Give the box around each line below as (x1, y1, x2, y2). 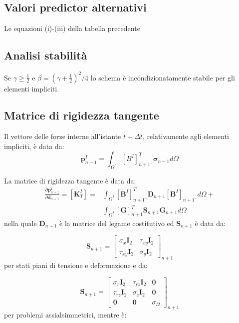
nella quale (4, 217, 37, 228)
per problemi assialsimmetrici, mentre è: (4, 309, 127, 319)
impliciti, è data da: (4, 140, 64, 151)
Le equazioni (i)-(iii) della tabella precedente (4, 23, 140, 33)
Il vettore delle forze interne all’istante (4, 131, 121, 141)
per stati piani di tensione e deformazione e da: (4, 260, 148, 270)
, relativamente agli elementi (142, 131, 229, 141)
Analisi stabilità (4, 47, 87, 63)
